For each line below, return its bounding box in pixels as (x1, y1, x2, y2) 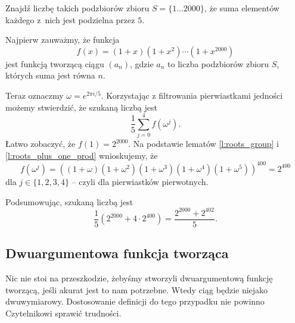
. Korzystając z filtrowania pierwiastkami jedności (101, 89, 283, 101)
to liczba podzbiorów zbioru (167, 57, 269, 70)
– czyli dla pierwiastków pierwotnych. (72, 175, 209, 187)
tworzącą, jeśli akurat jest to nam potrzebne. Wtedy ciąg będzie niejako (5, 283, 268, 296)
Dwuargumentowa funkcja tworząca (5, 244, 229, 262)
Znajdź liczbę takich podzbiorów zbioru (5, 2, 150, 14)
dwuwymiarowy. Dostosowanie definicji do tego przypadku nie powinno (5, 295, 265, 308)
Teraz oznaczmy (5, 89, 64, 101)
